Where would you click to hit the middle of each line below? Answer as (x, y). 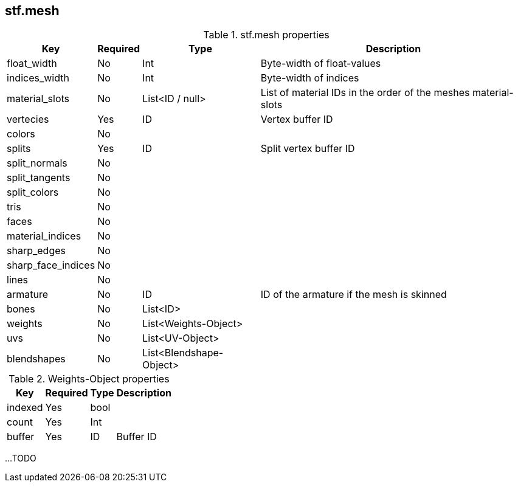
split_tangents (39, 178)
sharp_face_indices (51, 265)
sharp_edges (36, 251)
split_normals (37, 163)
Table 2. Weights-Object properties (89, 379)
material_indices (44, 236)
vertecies (28, 119)
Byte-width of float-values (321, 64)
